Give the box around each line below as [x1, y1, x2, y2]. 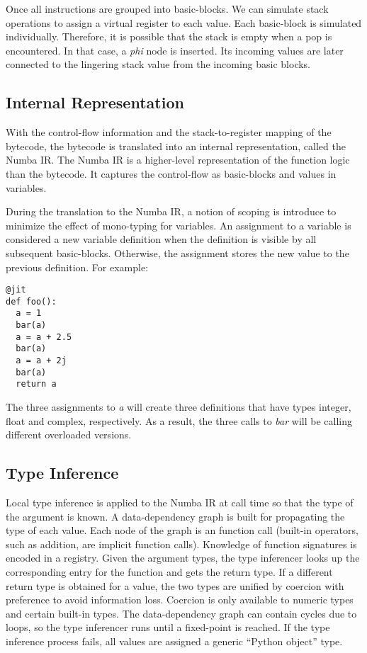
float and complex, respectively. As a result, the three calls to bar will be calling [6, 413, 352, 428]
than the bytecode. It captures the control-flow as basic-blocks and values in [6, 166, 337, 181]
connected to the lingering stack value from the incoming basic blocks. [6, 57, 311, 72]
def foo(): [6, 296, 57, 307]
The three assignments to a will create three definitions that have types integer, [6, 399, 351, 414]
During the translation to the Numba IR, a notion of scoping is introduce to [6, 204, 337, 219]
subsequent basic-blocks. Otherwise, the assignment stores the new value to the [6, 245, 349, 260]
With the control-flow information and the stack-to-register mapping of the [6, 125, 332, 140]
